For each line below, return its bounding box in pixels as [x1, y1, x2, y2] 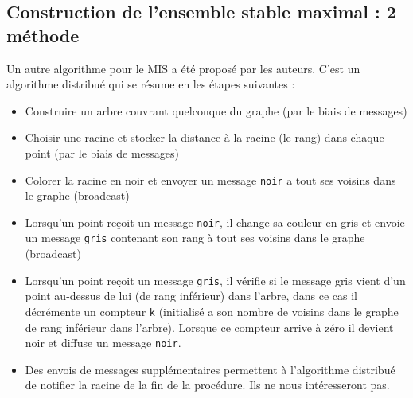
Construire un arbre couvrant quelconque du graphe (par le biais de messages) [25, 102, 407, 119]
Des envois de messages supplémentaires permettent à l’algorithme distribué [25, 361, 395, 377]
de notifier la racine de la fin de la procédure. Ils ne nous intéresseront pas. [25, 377, 390, 393]
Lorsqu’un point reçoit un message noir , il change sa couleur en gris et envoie [25, 213, 405, 230]
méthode [6, 22, 80, 47]
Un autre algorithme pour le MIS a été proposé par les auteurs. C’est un [6, 60, 360, 76]
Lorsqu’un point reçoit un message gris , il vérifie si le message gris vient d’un [25, 271, 406, 288]
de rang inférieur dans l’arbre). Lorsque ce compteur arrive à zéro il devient [25, 318, 394, 335]
